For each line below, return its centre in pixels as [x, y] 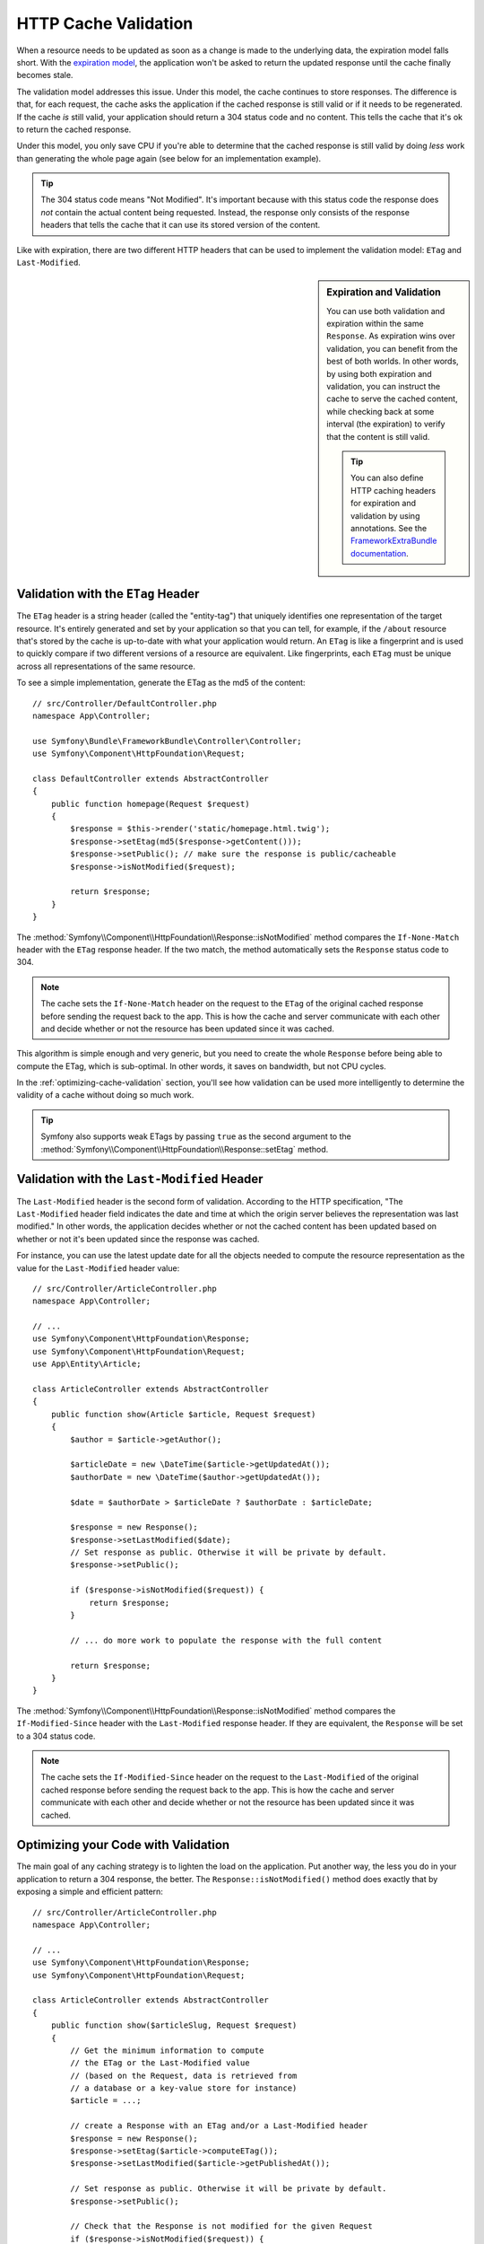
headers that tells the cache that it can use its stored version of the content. [181, 225]
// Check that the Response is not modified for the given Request [221, 2226]
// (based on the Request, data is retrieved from [184, 2075]
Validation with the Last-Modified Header [140, 1179]
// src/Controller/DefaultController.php [125, 703]
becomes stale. [45, 75]
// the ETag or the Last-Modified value [160, 2063]
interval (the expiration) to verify [386, 424]
